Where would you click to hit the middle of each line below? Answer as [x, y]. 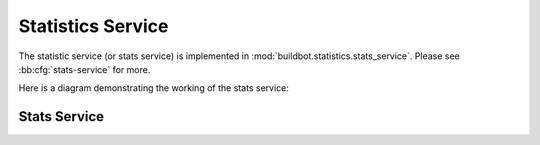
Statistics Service [93, 26]
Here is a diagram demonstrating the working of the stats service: [154, 88]
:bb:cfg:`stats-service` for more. [84, 69]
